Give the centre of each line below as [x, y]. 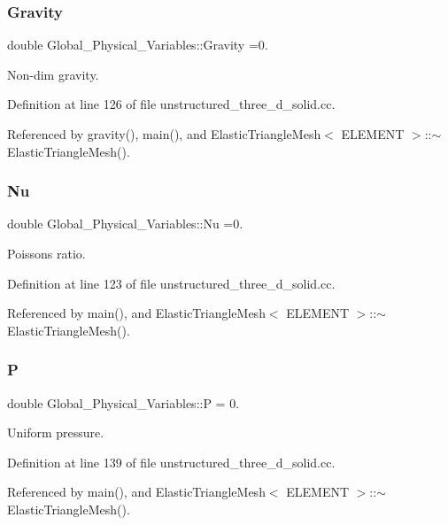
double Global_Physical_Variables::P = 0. [124, 402]
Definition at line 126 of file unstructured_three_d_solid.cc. [171, 104]
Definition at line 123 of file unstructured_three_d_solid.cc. [171, 283]
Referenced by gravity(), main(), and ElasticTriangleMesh [164, 134]
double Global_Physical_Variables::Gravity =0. [138, 45]
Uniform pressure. [56, 432]
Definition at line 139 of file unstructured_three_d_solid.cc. [171, 462]
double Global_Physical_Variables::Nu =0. [125, 224]
